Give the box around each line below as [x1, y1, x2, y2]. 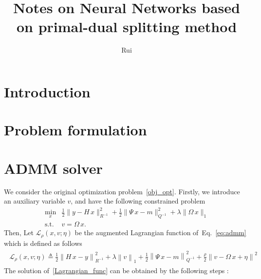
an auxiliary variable [4, 196, 65, 206]
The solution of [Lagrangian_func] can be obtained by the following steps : [4, 265, 229, 276]
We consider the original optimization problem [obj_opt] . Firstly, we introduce [4, 186, 240, 196]
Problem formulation [4, 120, 147, 140]
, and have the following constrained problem [71, 196, 205, 206]
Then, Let [4, 227, 34, 238]
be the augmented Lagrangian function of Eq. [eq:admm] [75, 227, 246, 238]
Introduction [4, 81, 91, 101]
